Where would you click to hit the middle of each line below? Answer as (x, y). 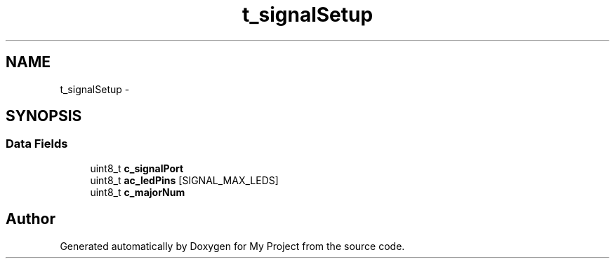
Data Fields (37, 144)
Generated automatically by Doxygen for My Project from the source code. (232, 246)
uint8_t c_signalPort (137, 168)
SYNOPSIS (44, 116)
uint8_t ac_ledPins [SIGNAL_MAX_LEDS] (184, 180)
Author (31, 219)
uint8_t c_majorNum (138, 192)
